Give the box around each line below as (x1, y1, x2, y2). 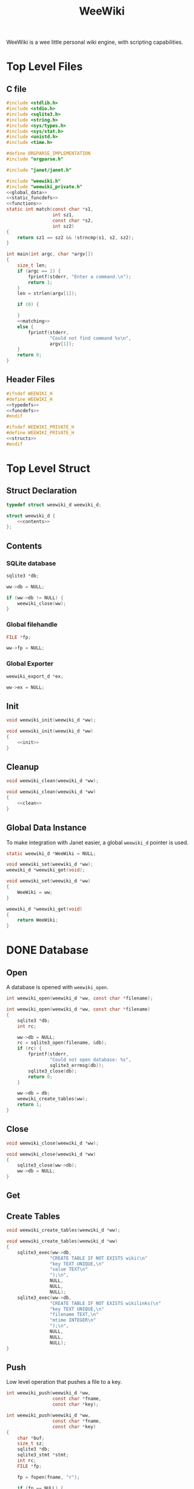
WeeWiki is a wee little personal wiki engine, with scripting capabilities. (6, 38, 184, 46)
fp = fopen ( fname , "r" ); (17, 1474, 80, 1480)
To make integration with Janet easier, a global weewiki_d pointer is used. (6, 839, 189, 846)
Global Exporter (6, 659, 54, 668)
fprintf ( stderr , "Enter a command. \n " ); (28, 273, 132, 280)
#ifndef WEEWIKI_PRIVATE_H (6, 424, 75, 431)
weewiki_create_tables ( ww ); (17, 1096, 88, 1102)
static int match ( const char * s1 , (6, 206, 94, 213)
